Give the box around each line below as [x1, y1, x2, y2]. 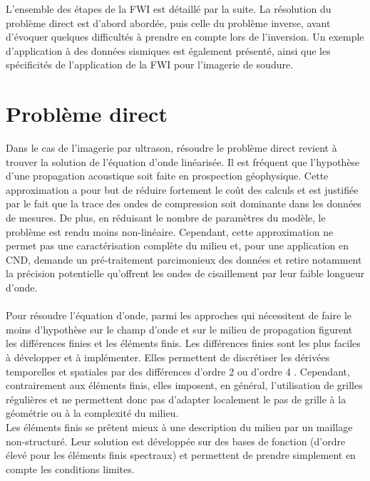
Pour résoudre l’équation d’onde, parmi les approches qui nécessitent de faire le [6, 308, 351, 323]
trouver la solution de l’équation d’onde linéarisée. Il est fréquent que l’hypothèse [6, 154, 360, 169]
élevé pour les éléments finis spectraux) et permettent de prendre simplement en [6, 448, 356, 462]
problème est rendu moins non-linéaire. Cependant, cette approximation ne [6, 224, 334, 239]
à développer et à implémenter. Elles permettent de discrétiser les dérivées [6, 350, 330, 364]
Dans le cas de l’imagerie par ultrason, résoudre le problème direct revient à [6, 140, 337, 155]
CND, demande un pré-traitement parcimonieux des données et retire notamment [6, 252, 362, 267]
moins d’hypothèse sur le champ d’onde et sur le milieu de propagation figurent [6, 321, 353, 336]
